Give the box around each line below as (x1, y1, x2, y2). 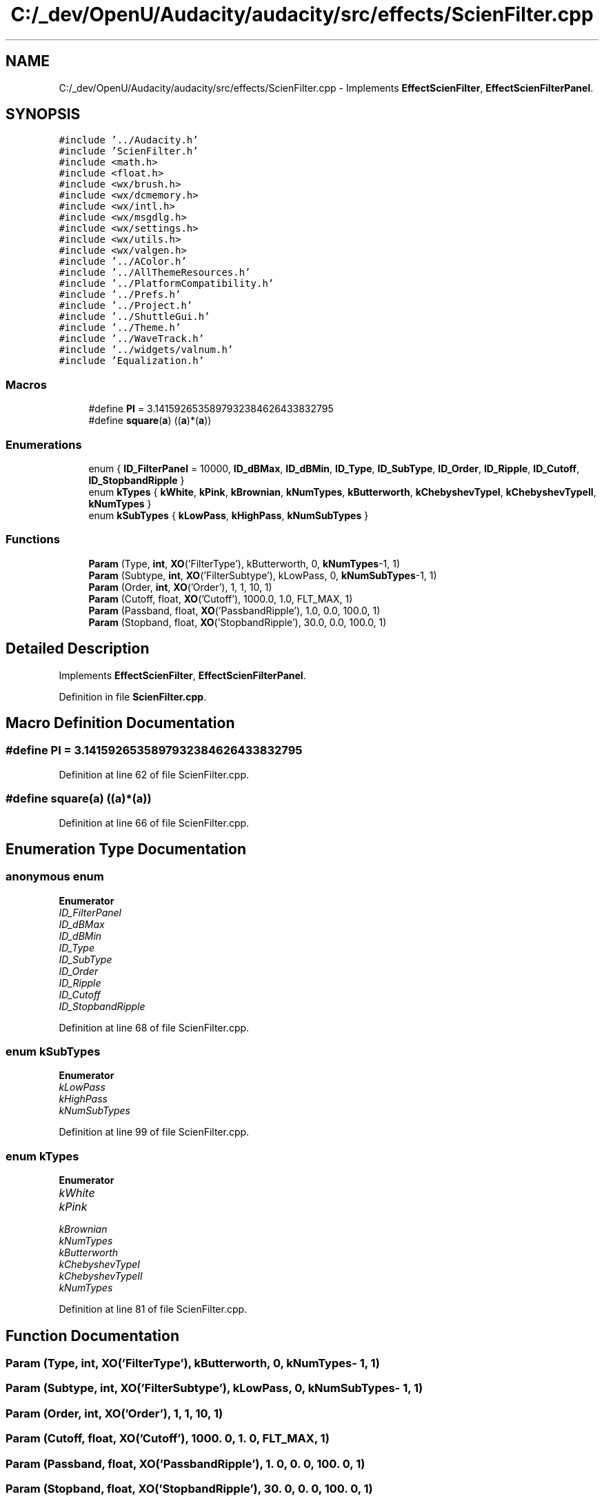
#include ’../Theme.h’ (59, 322, 181, 334)
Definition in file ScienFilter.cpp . (59, 690, 207, 703)
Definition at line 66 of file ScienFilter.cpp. (59, 816, 250, 829)
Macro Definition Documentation (6, 714, 235, 732)
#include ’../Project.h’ (59, 300, 193, 312)
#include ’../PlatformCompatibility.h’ (59, 278, 274, 290)
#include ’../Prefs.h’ (59, 289, 181, 301)
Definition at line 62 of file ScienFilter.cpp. (59, 768, 249, 780)
